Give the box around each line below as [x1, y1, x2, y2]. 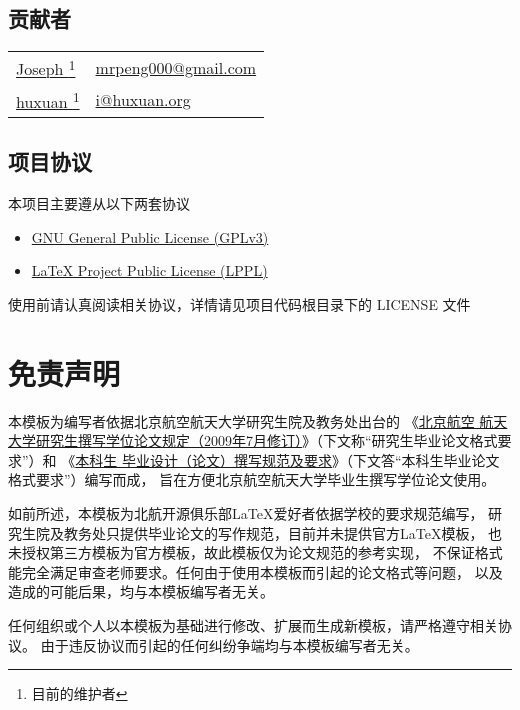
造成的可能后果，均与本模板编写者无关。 [8, 581, 274, 602]
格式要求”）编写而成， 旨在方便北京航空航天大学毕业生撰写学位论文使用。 [8, 469, 496, 490]
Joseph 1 [16, 54, 76, 81]
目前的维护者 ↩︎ [31, 683, 128, 704]
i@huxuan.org [95, 88, 191, 112]
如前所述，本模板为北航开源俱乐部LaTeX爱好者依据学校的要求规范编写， [8, 502, 484, 523]
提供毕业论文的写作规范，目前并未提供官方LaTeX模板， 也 [119, 522, 503, 543]
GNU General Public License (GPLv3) [31, 226, 269, 247]
